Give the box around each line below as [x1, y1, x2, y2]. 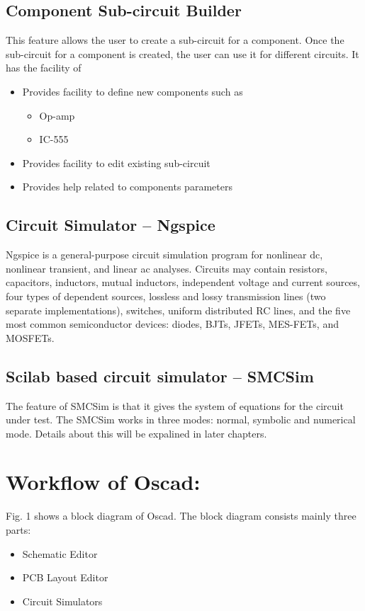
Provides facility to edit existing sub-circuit [22, 155, 210, 170]
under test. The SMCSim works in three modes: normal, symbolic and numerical [6, 412, 356, 427]
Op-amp [39, 108, 75, 122]
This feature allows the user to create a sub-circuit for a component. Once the [6, 33, 344, 47]
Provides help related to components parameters [22, 179, 232, 194]
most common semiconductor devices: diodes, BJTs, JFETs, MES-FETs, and [6, 316, 339, 331]
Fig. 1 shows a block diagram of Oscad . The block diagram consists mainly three [6, 508, 356, 523]
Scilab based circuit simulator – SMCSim [6, 365, 314, 387]
